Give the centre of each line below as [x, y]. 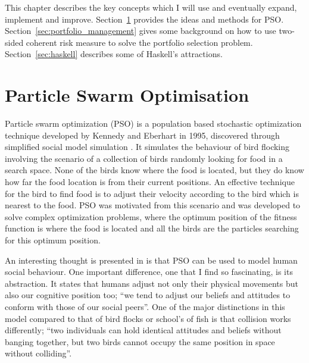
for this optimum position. [53, 240]
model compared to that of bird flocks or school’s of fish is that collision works [148, 318]
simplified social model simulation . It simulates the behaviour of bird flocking [147, 147]
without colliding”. [38, 353]
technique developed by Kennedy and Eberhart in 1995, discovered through [142, 135]
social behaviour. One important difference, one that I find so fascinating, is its [149, 272]
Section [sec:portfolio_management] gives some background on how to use [141, 31]
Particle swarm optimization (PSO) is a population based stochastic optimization [153, 123]
